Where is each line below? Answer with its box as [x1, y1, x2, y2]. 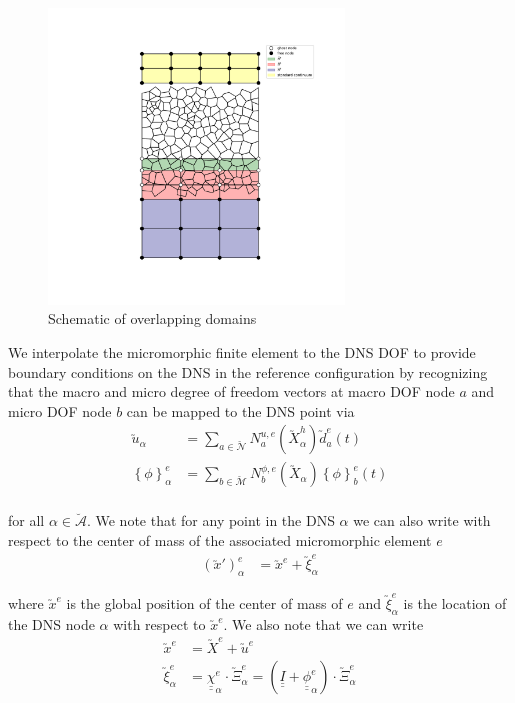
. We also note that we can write [223, 613, 424, 634]
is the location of [403, 592, 507, 613]
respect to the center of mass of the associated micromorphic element [8, 530, 432, 551]
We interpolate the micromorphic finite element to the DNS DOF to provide [8, 341, 476, 362]
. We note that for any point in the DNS [86, 510, 335, 531]
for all [8, 510, 45, 531]
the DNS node [8, 613, 95, 634]
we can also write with [353, 510, 491, 531]
